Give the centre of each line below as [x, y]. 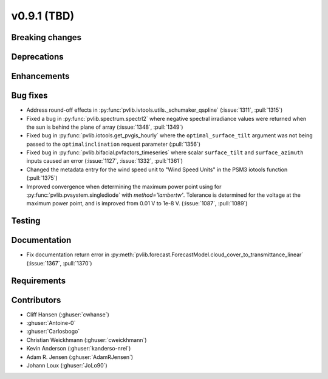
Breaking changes [46, 37]
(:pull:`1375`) [42, 178]
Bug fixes [29, 96]
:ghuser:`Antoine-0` [51, 323]
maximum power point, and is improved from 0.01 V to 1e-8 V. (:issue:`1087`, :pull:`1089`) [137, 203]
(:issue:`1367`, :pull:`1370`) [59, 263]
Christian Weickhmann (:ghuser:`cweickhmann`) [87, 340]
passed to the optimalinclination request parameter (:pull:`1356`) [113, 144]
